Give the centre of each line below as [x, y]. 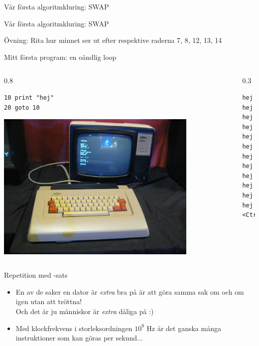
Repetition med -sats [36, 275]
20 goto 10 [22, 107]
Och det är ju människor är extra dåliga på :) [85, 311]
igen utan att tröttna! [49, 301]
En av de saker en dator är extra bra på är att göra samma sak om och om [130, 291]
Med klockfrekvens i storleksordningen [74, 328]
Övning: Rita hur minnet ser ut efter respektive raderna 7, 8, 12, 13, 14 [113, 40]
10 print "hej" [29, 97]
